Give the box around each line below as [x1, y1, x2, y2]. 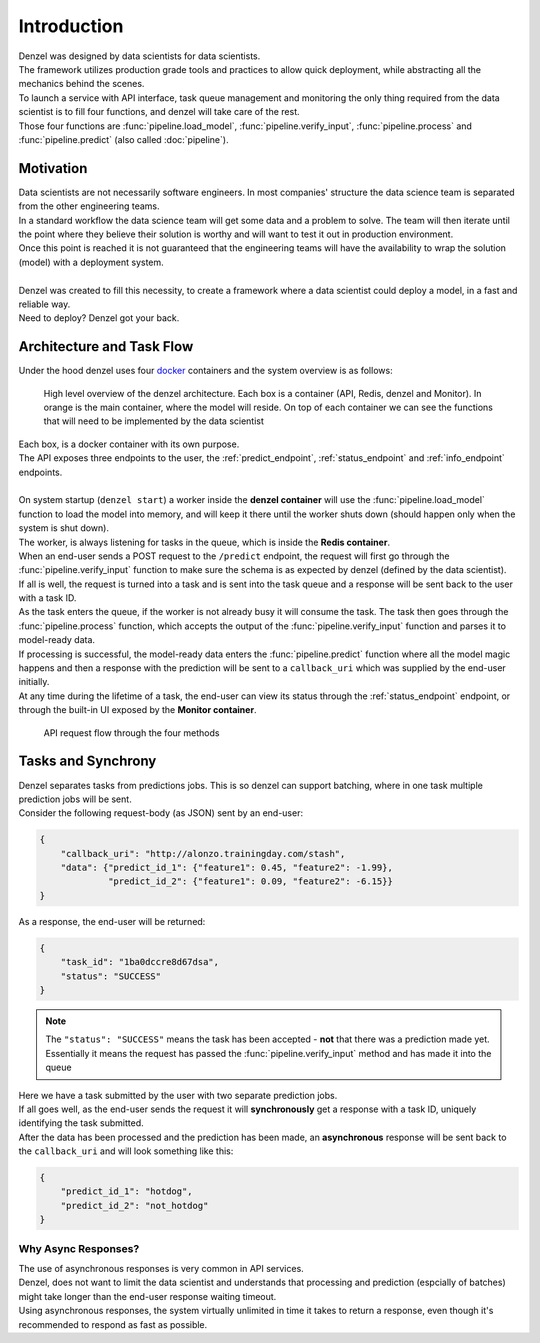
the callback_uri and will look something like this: [18, 1145, 234, 1157]
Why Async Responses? [18, 1241, 140, 1255]
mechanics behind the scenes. [18, 78, 145, 90]
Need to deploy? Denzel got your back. [18, 312, 180, 324]
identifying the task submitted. [18, 1117, 144, 1129]
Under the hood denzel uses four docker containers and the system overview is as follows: [18, 365, 394, 377]
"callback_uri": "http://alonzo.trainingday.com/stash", [60, 848, 346, 859]
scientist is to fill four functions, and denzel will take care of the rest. [18, 106, 300, 118]
